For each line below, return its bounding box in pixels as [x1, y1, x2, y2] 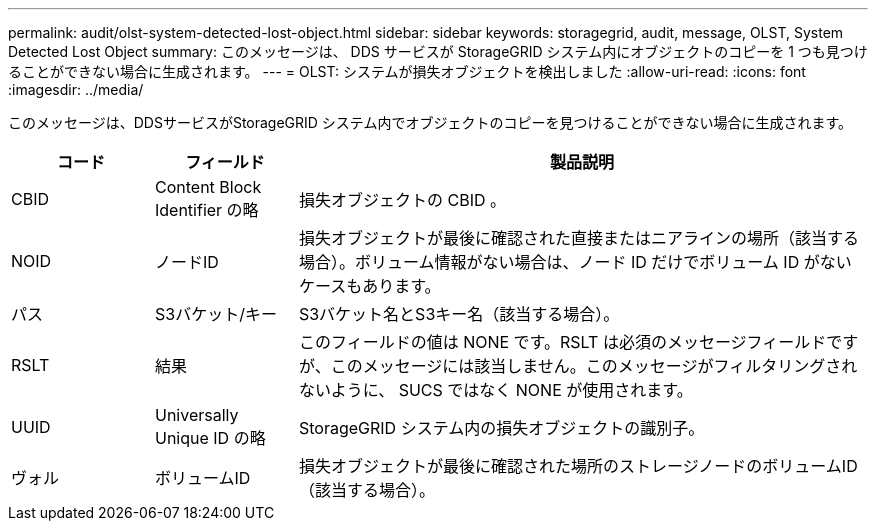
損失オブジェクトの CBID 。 [298, 190, 506, 210]
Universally [154, 405, 239, 425]
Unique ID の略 [154, 428, 266, 448]
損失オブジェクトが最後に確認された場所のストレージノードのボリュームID [298, 456, 858, 476]
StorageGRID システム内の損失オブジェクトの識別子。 [298, 418, 705, 438]
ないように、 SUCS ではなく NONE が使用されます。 [298, 380, 693, 400]
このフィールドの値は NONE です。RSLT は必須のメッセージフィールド [298, 332, 827, 352]
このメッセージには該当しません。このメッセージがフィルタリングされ [330, 356, 858, 376]
